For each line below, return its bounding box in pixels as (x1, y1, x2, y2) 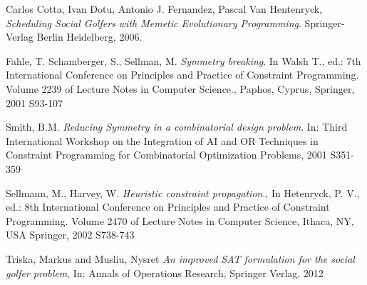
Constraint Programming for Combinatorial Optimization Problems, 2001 (6, 147, 327, 162)
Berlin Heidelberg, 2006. (36, 29, 143, 44)
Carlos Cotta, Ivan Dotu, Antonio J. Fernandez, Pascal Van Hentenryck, (6, 1, 323, 16)
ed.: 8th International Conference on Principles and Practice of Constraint (6, 199, 330, 214)
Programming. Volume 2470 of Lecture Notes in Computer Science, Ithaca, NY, (6, 213, 354, 228)
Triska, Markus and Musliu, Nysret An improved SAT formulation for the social (6, 251, 355, 266)
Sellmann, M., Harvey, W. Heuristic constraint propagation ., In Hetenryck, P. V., (6, 185, 360, 200)
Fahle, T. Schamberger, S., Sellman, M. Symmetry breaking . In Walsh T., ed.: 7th (6, 53, 361, 68)
